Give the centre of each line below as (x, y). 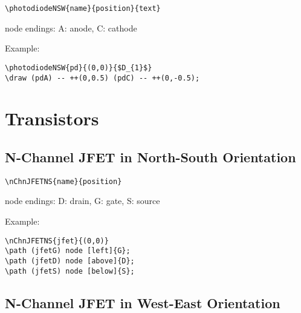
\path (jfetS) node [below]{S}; (70, 271)
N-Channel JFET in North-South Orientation (150, 156)
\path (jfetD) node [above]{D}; (70, 261)
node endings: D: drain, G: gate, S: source (83, 201)
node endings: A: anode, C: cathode (71, 28)
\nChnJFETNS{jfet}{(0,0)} (57, 241)
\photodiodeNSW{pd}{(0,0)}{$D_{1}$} (79, 68)
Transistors (52, 118)
